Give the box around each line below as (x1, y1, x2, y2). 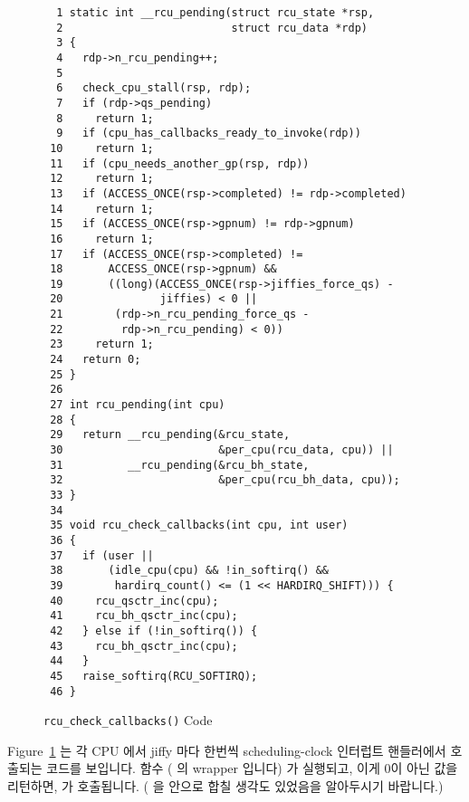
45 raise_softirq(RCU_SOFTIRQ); (50, 669, 258, 683)
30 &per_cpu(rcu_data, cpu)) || (50, 444, 394, 457)
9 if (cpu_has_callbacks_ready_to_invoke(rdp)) (56, 127, 361, 140)
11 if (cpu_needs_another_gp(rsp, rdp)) (50, 157, 310, 170)
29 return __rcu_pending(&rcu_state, (50, 428, 291, 442)
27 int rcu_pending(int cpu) (50, 398, 225, 412)
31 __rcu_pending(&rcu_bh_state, (50, 458, 310, 472)
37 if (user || (50, 549, 154, 562)
